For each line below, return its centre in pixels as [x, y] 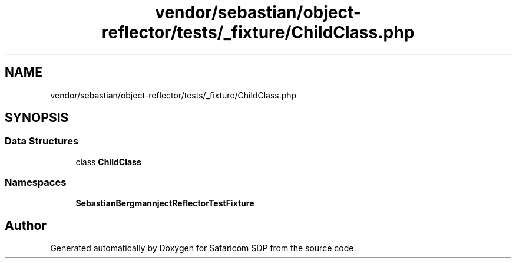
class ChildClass [108, 162]
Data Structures [42, 141]
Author [26, 225]
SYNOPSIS [37, 118]
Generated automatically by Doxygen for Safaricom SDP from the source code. [203, 248]
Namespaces [36, 183]
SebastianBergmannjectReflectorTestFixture [165, 203]
